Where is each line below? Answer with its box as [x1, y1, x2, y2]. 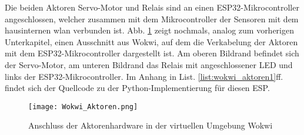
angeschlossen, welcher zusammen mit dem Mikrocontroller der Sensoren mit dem [5, 12, 299, 25]
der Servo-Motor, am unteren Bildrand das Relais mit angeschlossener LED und [5, 58, 293, 70]
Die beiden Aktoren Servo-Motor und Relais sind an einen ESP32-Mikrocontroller [5, 1, 299, 13]
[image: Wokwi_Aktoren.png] [28, 102, 138, 111]
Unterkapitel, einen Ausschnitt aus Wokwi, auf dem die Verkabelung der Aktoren [5, 35, 298, 48]
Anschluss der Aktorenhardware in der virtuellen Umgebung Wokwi [28, 119, 273, 131]
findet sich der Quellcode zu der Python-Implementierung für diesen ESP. [5, 82, 270, 94]
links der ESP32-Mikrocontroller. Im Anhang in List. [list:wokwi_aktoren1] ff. [5, 70, 283, 82]
